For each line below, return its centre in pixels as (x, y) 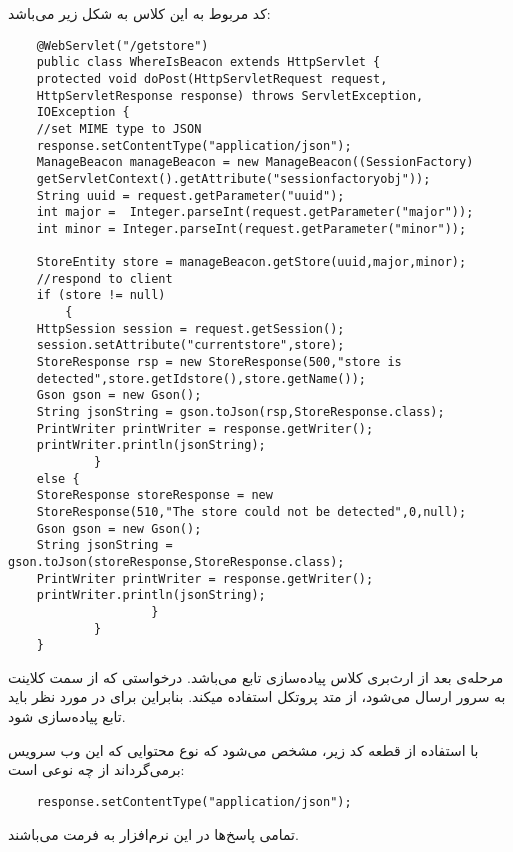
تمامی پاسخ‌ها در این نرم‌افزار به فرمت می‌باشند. (153, 833)
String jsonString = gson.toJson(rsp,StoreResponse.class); (240, 412)
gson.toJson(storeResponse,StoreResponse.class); (176, 561)
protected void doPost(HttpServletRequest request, (212, 78)
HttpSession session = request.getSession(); (190, 328)
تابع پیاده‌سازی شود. (67, 716)
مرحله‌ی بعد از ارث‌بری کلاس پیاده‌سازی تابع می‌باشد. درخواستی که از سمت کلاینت (256, 676)
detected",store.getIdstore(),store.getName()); (201, 378)
